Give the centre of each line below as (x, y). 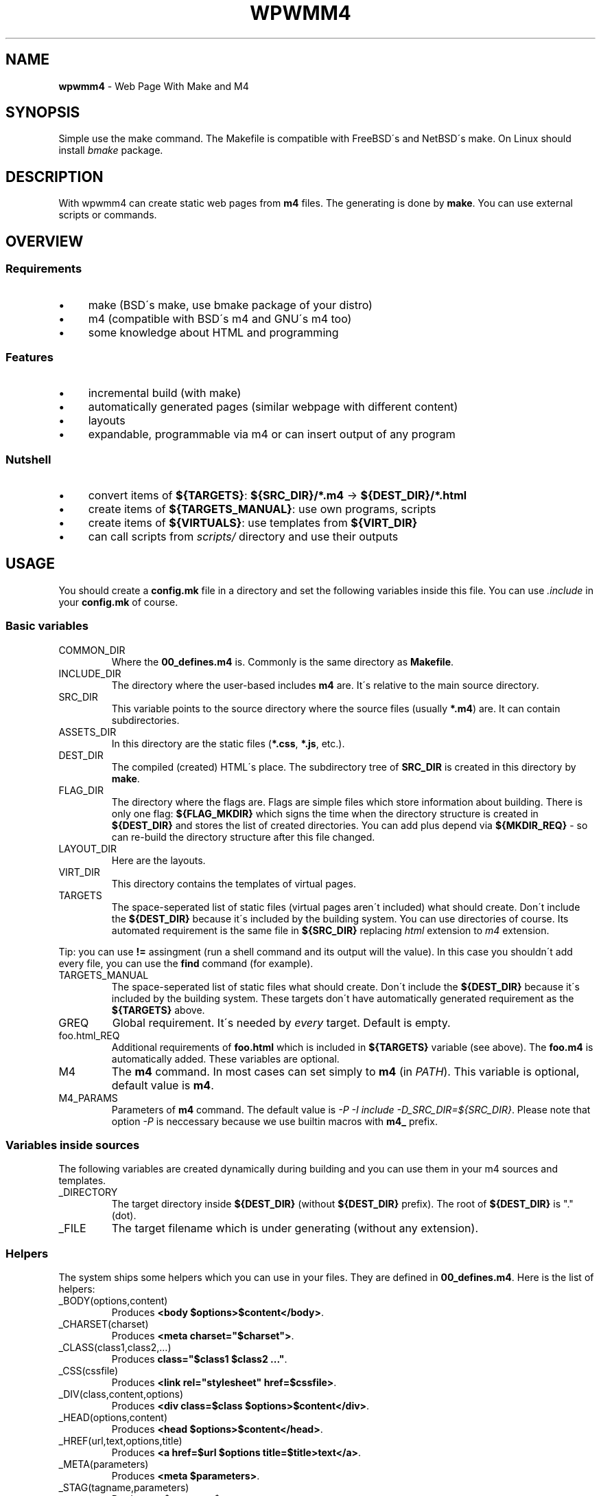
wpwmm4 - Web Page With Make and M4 (154, 86)
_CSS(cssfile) (89, 1371)
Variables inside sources (73, 1145)
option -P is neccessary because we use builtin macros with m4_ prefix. (274, 1121)
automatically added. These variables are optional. (225, 1058)
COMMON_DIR (92, 650)
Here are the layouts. (158, 860)
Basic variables (47, 626)
